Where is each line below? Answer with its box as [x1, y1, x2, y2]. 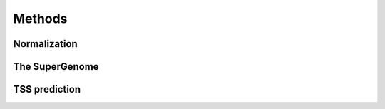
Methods [13, 11, 68, 26]
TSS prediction [13, 83, 81, 95]
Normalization [13, 38, 78, 50]
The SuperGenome [13, 61, 99, 73]
